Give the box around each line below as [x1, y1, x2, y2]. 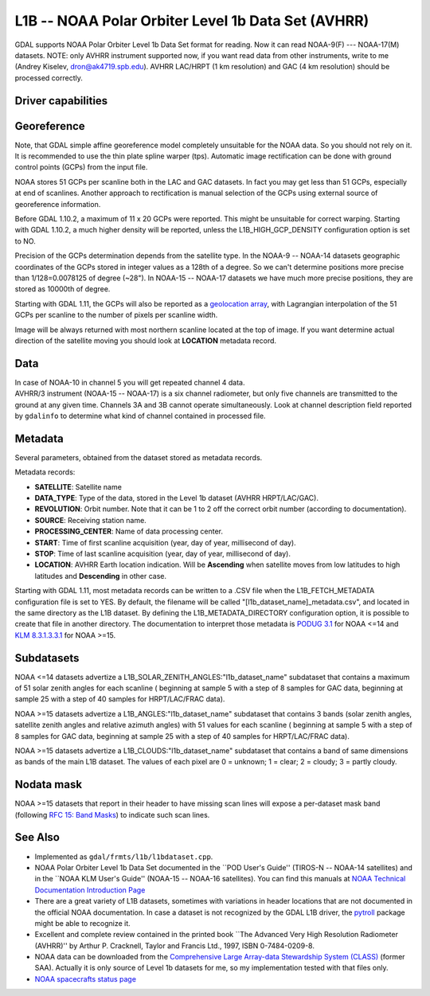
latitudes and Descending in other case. [34, 571, 167, 580]
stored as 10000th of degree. [14, 284, 111, 294]
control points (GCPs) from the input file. [14, 162, 148, 172]
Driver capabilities [14, 94, 108, 107]
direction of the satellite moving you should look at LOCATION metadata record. [14, 335, 277, 346]
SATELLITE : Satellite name [34, 482, 123, 491]
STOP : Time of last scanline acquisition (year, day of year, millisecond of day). [34, 549, 291, 558]
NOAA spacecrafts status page [34, 974, 137, 983]
